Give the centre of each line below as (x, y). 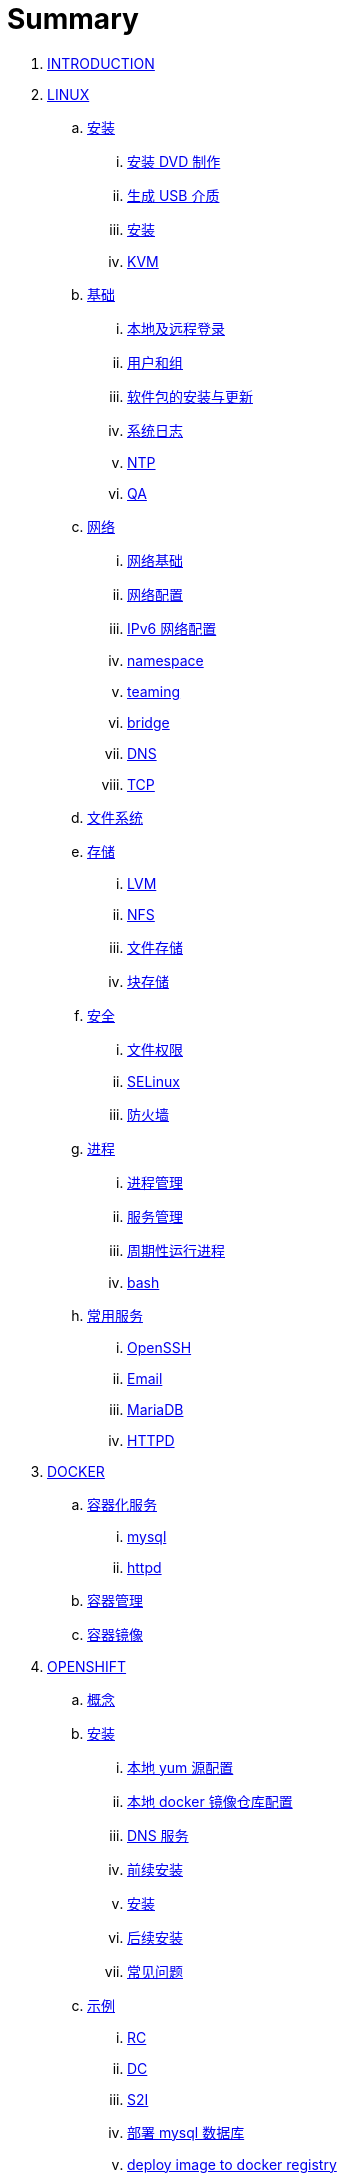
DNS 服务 (158, 1835)
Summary (73, 19)
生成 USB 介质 (173, 195)
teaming (154, 691)
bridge (148, 722)
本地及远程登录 (176, 328)
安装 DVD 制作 (174, 161)
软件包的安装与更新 (190, 396)
